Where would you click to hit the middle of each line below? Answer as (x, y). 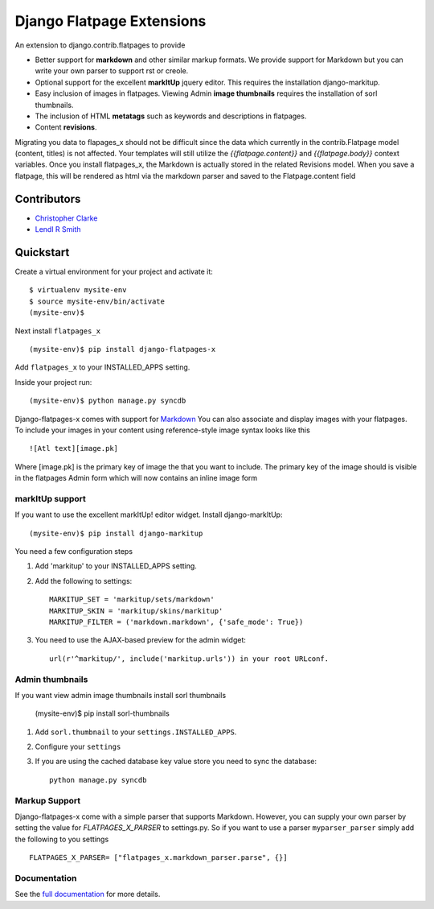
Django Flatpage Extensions (111, 21)
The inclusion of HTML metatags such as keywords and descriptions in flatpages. (171, 116)
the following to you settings (62, 839)
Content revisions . (66, 127)
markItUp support (50, 498)
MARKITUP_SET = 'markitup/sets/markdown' (132, 599)
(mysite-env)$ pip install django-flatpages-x (123, 349)
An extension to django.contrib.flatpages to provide (100, 45)
